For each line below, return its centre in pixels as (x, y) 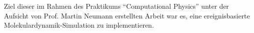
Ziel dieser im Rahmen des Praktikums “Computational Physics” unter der (116, 6)
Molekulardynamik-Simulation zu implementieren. (79, 25)
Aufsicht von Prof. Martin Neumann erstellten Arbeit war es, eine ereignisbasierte (127, 15)
